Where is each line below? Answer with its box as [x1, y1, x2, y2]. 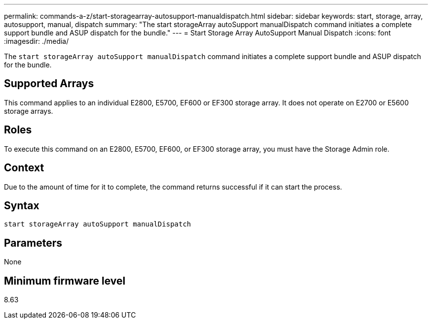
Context [4, 161, 44, 174]
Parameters [4, 236, 62, 249]
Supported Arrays [4, 77, 94, 90]
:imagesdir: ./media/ [4, 37, 69, 45]
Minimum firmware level [4, 274, 126, 287]
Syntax [4, 199, 39, 212]
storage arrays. [4, 106, 53, 115]
